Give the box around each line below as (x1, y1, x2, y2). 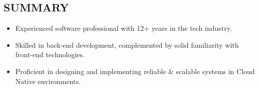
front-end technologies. (15, 49, 85, 60)
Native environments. (15, 76, 81, 86)
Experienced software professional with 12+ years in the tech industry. (15, 23, 232, 33)
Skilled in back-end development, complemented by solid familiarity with (15, 39, 239, 50)
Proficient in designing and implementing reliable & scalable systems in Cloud (15, 66, 255, 76)
